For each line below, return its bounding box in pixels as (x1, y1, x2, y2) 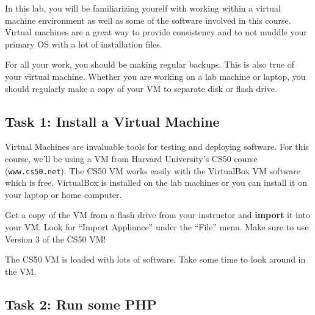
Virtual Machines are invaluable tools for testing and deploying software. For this (5, 140, 309, 153)
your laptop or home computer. (5, 188, 122, 200)
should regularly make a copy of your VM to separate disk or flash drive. (5, 82, 277, 94)
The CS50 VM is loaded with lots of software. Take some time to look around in (5, 253, 306, 266)
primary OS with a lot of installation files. (5, 37, 162, 50)
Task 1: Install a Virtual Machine (5, 111, 220, 130)
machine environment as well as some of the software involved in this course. (5, 13, 291, 26)
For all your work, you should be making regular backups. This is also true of (5, 58, 295, 71)
